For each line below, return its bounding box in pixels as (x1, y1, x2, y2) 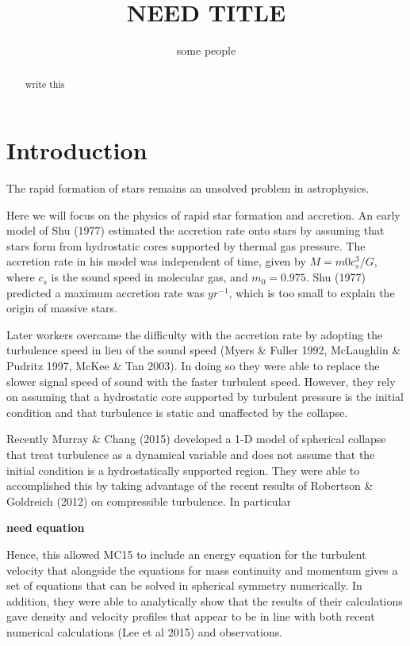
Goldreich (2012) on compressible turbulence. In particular (6, 492, 292, 509)
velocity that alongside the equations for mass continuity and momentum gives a (6, 561, 398, 578)
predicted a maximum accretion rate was (6, 284, 205, 300)
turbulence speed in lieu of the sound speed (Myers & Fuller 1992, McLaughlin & (6, 342, 401, 358)
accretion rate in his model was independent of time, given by (6, 253, 306, 269)
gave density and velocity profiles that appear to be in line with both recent (6, 608, 375, 625)
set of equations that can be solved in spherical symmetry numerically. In (6, 577, 362, 594)
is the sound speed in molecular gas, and (51, 269, 248, 285)
